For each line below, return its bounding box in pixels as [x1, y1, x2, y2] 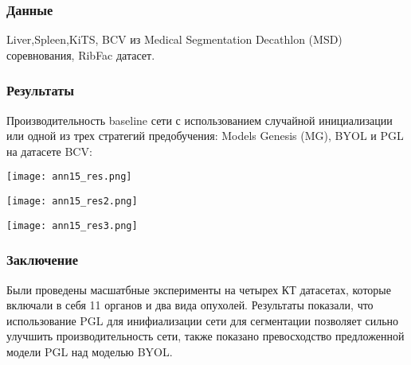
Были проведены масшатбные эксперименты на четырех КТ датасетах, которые [6, 281, 391, 297]
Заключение [6, 250, 78, 270]
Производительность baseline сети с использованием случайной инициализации [6, 111, 393, 128]
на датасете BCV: [6, 142, 92, 159]
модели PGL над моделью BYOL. [6, 343, 173, 359]
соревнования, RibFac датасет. [6, 46, 155, 63]
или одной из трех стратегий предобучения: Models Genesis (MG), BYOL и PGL [6, 127, 404, 144]
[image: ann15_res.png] [6, 171, 132, 183]
